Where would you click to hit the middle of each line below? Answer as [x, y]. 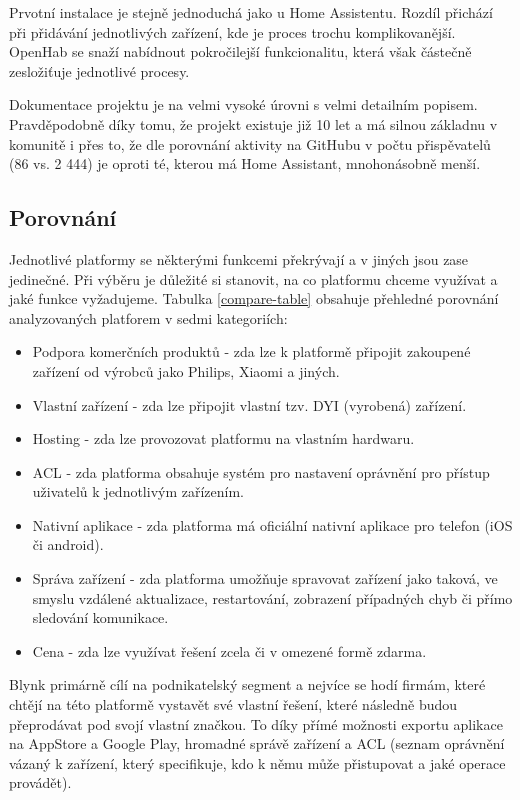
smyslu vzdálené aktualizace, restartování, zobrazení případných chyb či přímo [272, 597]
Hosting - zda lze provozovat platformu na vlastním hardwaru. [223, 438]
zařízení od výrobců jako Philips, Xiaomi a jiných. [186, 370]
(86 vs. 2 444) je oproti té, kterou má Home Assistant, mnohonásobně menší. [245, 163]
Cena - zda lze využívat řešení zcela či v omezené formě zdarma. [229, 650]
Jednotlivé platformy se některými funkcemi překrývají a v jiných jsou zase [239, 258]
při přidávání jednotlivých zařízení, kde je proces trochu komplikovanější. [232, 31]
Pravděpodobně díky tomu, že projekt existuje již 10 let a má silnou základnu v [253, 123]
